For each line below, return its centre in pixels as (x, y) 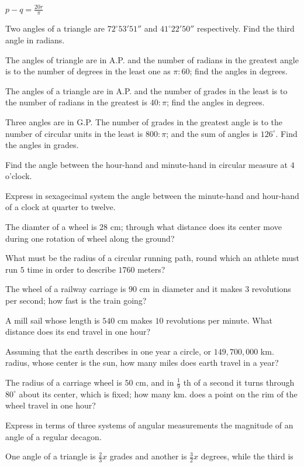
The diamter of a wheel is (51, 227)
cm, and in (155, 382)
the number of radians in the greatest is (77, 102)
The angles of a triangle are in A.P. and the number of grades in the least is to (146, 90)
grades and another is (148, 456)
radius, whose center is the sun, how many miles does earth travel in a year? (142, 363)
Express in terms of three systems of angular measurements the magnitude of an (149, 425)
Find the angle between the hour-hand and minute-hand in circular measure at (147, 164)
